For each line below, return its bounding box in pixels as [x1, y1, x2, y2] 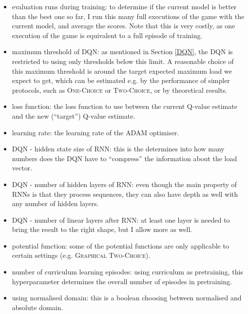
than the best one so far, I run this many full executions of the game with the [12, 11, 245, 21]
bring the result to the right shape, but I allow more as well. [12, 224, 192, 234]
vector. [12, 163, 33, 173]
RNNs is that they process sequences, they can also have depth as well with [12, 188, 238, 199]
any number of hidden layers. [12, 198, 99, 209]
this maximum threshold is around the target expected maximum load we [12, 65, 232, 76]
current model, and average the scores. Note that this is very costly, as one [12, 21, 235, 31]
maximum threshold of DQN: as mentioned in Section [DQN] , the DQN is [12, 46, 233, 57]
